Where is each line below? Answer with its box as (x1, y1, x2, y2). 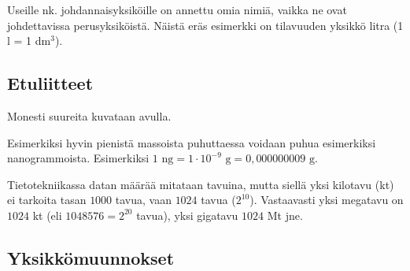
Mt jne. (267, 206, 303, 223)
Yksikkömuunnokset (7, 245, 175, 269)
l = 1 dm (7, 32, 51, 49)
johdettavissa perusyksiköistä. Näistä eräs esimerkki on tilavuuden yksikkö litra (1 (7, 17, 404, 33)
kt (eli (32, 206, 62, 223)
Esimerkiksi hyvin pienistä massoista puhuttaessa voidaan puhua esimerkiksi (7, 134, 376, 150)
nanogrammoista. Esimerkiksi (7, 150, 150, 166)
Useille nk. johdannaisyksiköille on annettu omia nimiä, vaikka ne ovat (7, 2, 347, 17)
